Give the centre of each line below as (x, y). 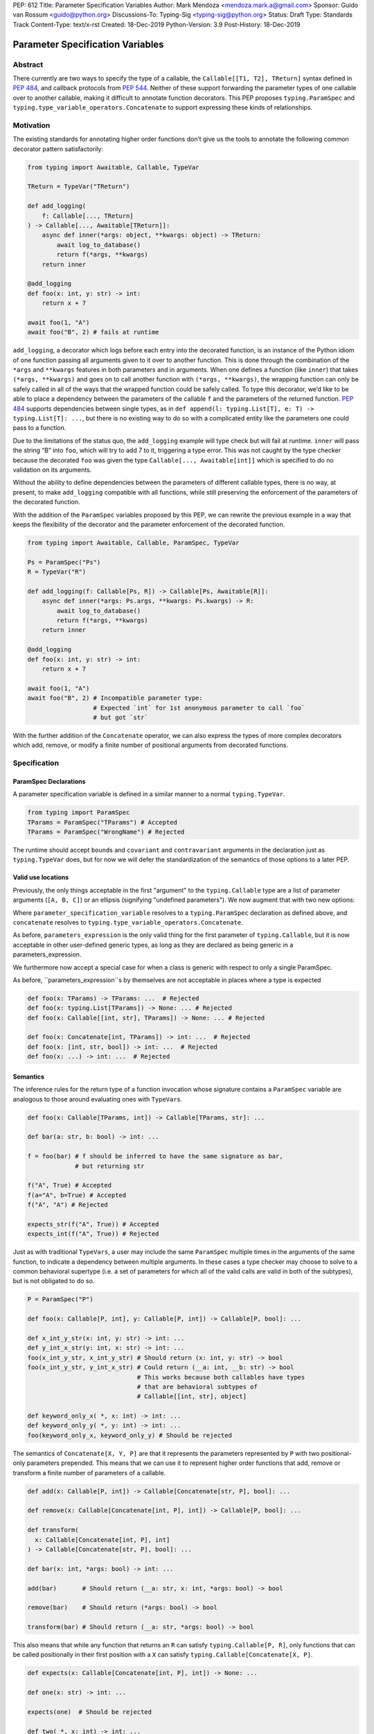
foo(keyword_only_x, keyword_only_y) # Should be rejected (130, 1435)
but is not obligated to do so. (54, 1281)
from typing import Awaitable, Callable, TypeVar (113, 167)
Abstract (28, 65)
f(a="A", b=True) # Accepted (77, 1195)
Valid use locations (41, 877)
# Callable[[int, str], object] (192, 1397)
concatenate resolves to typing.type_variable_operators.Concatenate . (128, 922)
